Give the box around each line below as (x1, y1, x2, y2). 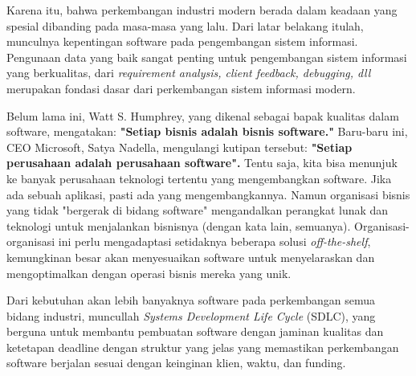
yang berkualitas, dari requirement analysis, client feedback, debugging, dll (6, 64, 371, 81)
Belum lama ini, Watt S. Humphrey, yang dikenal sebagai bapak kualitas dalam (6, 107, 399, 124)
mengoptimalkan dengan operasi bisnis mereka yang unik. (6, 264, 292, 281)
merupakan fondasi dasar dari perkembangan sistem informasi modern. (6, 80, 356, 96)
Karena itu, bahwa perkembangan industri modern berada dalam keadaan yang (6, 2, 398, 18)
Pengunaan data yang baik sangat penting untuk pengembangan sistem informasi (6, 48, 407, 65)
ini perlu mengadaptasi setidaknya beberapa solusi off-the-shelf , (58, 233, 371, 250)
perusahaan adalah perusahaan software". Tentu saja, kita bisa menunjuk (6, 154, 398, 171)
